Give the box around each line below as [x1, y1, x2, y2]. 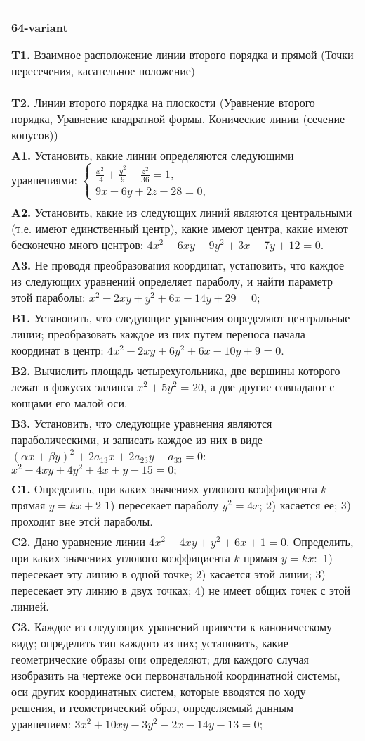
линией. [11, 598, 49, 615]
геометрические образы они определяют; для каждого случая [11, 651, 309, 668]
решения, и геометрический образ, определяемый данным [11, 699, 294, 716]
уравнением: [11, 716, 72, 733]
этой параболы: [11, 289, 86, 306]
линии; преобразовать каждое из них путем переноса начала [11, 326, 305, 343]
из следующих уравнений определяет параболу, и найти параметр [11, 273, 333, 290]
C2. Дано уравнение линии [11, 533, 145, 550]
